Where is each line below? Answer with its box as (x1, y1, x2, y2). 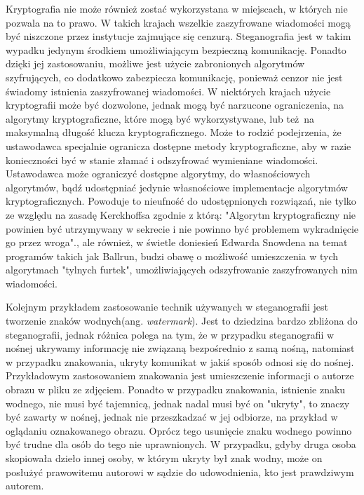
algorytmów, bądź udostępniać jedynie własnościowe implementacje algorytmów (6, 179, 348, 194)
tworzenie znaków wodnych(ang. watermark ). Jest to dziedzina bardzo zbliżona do (6, 313, 358, 328)
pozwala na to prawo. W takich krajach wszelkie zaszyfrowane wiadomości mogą (6, 15, 351, 29)
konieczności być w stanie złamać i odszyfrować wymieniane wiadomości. (6, 152, 318, 167)
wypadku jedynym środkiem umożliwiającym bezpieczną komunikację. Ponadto (6, 42, 346, 57)
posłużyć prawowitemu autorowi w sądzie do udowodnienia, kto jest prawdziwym (6, 464, 354, 479)
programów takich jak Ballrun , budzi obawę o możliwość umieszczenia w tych (6, 248, 339, 263)
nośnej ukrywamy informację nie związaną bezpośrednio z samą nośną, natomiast (6, 341, 355, 355)
